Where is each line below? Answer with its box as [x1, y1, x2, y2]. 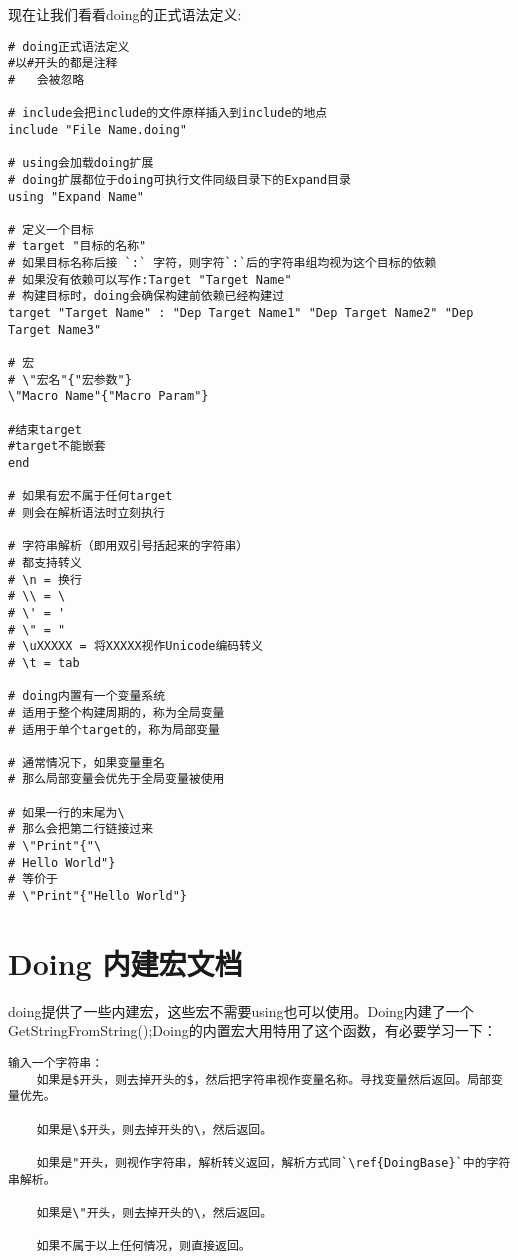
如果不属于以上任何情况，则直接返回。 [36, 1239, 251, 1254]
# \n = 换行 [8, 572, 82, 587]
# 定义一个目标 [8, 222, 94, 237]
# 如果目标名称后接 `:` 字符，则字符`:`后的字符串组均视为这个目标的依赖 [8, 256, 437, 271]
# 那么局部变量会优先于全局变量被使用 [8, 772, 225, 787]
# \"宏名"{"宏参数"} [8, 372, 132, 387]
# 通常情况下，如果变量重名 [8, 755, 166, 770]
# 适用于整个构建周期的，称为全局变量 [8, 705, 225, 720]
